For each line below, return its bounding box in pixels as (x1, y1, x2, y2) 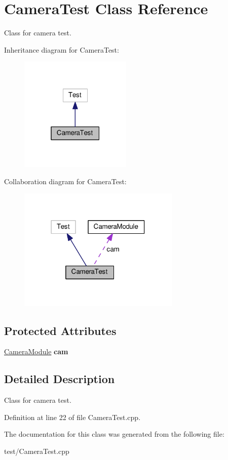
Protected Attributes (4, 322, 117, 338)
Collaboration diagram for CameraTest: (4, 176, 127, 186)
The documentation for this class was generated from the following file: (4, 429, 224, 439)
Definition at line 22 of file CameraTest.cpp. (4, 411, 141, 422)
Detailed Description (4, 371, 115, 387)
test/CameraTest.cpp (4, 445, 69, 456)
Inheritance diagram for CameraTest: (4, 44, 119, 55)
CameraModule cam (4, 346, 68, 357)
